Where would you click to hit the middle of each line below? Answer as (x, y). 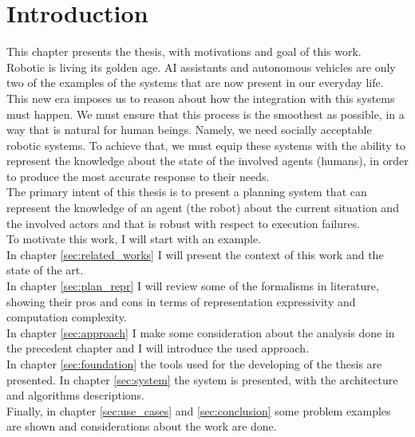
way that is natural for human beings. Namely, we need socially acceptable (189, 130)
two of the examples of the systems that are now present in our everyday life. (195, 83)
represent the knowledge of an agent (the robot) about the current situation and (203, 208)
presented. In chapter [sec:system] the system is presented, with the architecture (202, 379)
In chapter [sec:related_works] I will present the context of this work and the (195, 254)
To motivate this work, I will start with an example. (134, 239)
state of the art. (45, 270)
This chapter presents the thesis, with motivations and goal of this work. (184, 51)
